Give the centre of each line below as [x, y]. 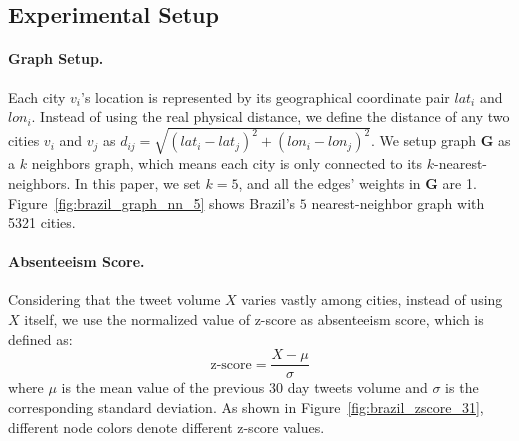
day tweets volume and [357, 387]
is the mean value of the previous [163, 387]
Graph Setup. [56, 58]
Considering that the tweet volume [114, 299]
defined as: [40, 338]
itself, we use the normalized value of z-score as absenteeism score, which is [254, 319]
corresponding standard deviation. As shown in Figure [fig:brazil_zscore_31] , [246, 406]
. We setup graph [423, 140]
